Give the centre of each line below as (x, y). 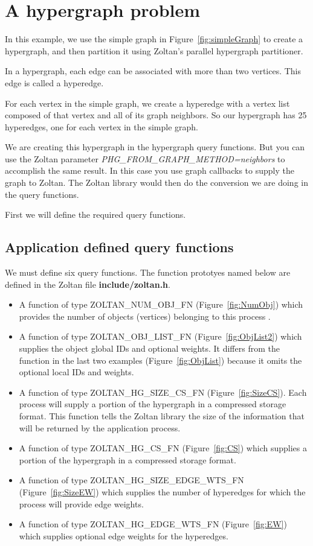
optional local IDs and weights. (76, 372)
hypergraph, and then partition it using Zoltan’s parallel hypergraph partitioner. (154, 50)
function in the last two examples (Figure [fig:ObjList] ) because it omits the (160, 360)
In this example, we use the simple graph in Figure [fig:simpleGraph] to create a (154, 39)
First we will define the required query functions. (95, 214)
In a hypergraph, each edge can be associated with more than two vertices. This (153, 71)
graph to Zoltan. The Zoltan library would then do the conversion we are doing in (156, 183)
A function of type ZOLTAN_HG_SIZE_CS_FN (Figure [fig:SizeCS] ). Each (163, 392)
